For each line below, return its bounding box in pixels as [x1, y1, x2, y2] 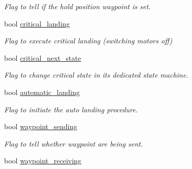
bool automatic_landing [4, 86, 80, 97]
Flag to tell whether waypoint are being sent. [4, 138, 143, 149]
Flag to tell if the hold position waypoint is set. [4, 1, 151, 11]
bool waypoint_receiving [4, 155, 82, 166]
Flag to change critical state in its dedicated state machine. [4, 69, 188, 80]
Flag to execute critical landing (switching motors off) [4, 35, 173, 46]
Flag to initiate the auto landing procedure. [4, 104, 138, 114]
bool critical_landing [4, 18, 70, 29]
